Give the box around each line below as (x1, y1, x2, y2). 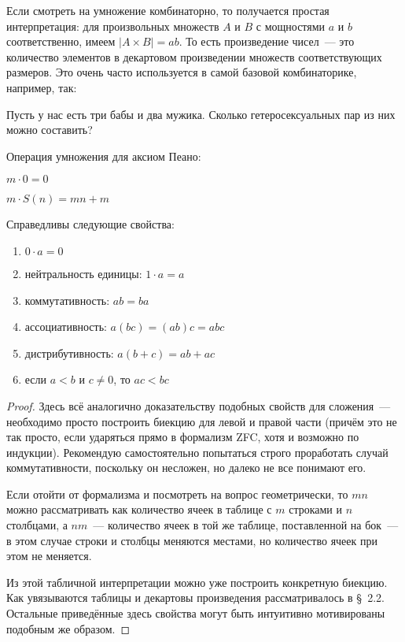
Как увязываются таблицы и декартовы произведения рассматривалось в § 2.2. (6, 589, 385, 606)
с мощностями (256, 17, 326, 34)
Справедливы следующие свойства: (6, 216, 175, 232)
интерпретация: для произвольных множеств (6, 17, 219, 34)
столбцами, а (6, 517, 68, 533)
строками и (289, 501, 343, 518)
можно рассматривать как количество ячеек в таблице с (6, 501, 272, 518)
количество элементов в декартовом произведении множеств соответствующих (6, 48, 382, 65)
